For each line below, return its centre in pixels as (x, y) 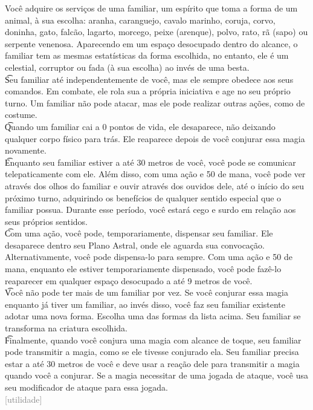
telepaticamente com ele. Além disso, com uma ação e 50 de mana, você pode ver (155, 174)
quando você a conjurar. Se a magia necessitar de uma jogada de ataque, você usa (156, 375)
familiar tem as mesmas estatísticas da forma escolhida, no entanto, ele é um (147, 55)
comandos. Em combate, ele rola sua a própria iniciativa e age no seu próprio (148, 91)
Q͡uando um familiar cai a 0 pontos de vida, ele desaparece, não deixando (140, 126)
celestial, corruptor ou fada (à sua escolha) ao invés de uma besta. (127, 67)
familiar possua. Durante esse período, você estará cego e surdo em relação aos (150, 210)
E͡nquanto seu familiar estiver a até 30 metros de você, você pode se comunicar (150, 162)
